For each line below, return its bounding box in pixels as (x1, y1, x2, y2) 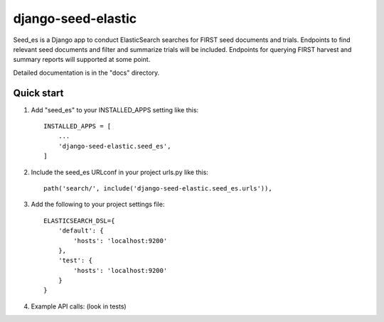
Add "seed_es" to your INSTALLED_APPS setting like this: (31, 105, 199, 114)
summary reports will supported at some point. (13, 55, 151, 64)
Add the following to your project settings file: (31, 200, 165, 209)
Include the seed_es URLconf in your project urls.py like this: (31, 168, 209, 176)
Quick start (13, 87, 64, 99)
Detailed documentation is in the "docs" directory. (13, 68, 160, 77)
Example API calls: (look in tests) (31, 302, 127, 311)
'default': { (58, 227, 104, 235)
